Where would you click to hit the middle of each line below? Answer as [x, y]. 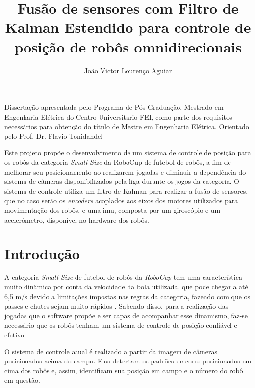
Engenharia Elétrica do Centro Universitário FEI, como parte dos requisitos [118, 116]
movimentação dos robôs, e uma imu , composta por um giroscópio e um [113, 210]
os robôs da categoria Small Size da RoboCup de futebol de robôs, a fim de [118, 162]
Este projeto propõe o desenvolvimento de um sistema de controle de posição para [128, 152]
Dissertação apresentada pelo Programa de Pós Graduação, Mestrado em [114, 107]
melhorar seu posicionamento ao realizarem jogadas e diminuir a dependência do [125, 171]
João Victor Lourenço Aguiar [128, 70]
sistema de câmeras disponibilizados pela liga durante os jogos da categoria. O [122, 181]
